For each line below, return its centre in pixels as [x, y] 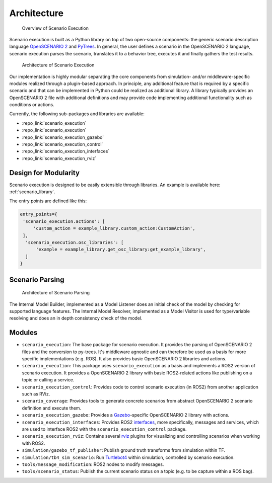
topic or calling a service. [48, 380]
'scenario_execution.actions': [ [64, 221]
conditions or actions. [32, 105]
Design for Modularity [45, 173]
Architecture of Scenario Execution [58, 65]
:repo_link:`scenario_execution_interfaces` [66, 151]
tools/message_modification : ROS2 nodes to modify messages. [93, 464]
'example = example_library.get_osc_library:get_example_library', [121, 250]
